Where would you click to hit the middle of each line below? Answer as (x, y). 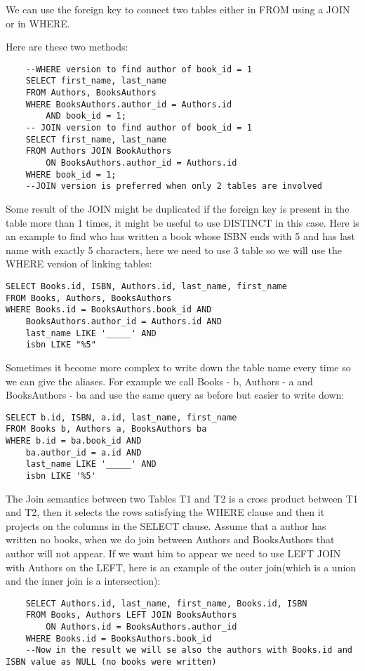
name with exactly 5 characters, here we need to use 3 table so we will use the (174, 250)
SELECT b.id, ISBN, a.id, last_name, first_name (121, 417)
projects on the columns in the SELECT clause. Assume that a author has (166, 525)
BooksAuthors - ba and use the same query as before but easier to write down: (175, 395)
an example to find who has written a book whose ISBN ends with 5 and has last (180, 236)
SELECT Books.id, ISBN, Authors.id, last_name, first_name (146, 286)
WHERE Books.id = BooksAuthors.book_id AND (109, 310)
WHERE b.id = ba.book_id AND (74, 441)
